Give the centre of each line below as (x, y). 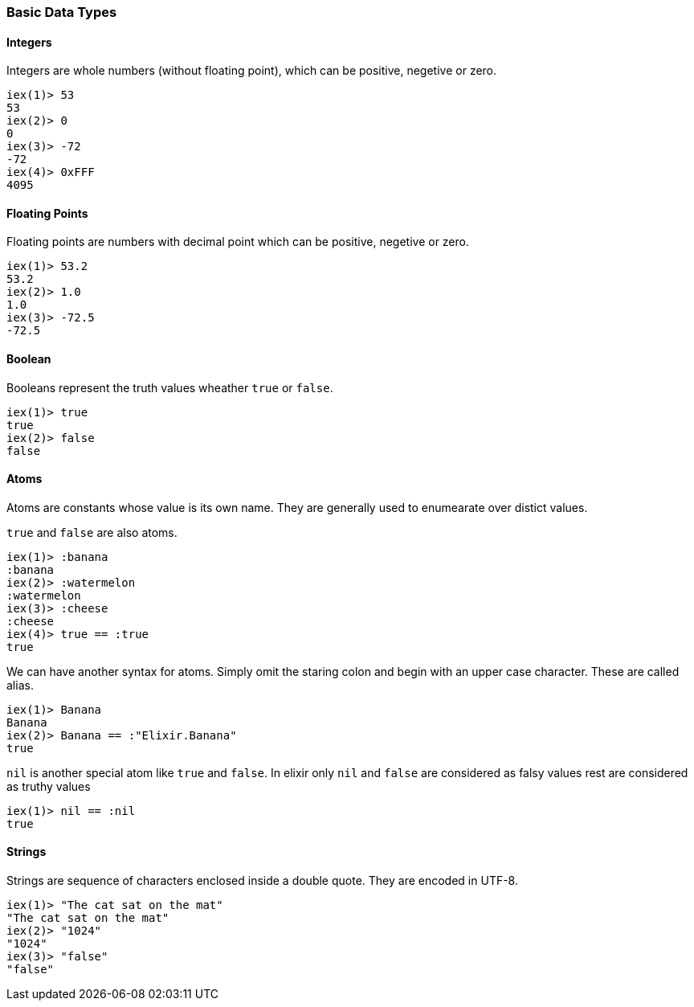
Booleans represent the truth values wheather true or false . (170, 387)
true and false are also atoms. (92, 532)
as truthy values (49, 786)
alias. (20, 685)
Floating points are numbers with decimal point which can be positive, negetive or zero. (238, 242)
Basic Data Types (62, 12)
